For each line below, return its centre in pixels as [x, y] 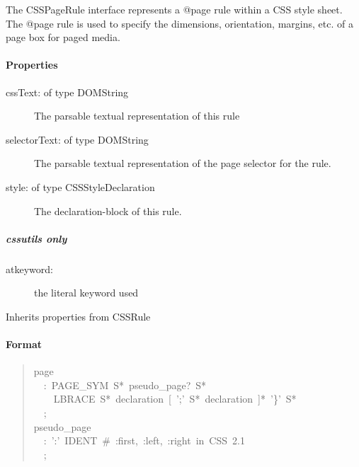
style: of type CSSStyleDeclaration [80, 186]
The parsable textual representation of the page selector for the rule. [183, 163]
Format [24, 344]
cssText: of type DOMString [67, 92]
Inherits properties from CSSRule [78, 316]
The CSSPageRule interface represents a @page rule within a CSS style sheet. [174, 9]
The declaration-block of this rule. [108, 211]
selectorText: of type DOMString [77, 139]
